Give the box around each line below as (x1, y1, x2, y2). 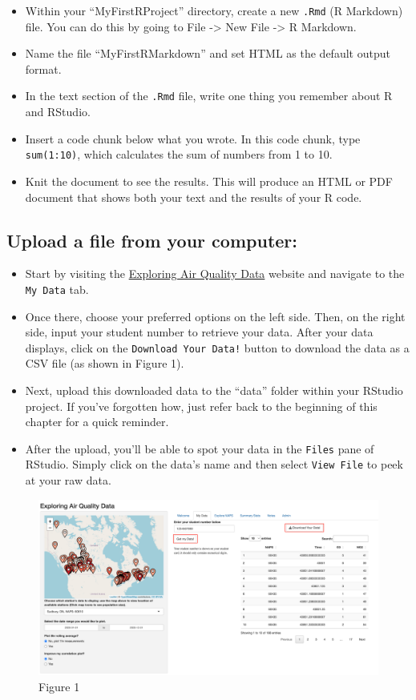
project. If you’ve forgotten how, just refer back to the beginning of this (25, 397, 378, 414)
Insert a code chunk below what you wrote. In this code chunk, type (25, 130, 361, 147)
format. (25, 60, 62, 77)
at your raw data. (25, 472, 111, 489)
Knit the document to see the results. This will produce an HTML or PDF (25, 172, 393, 189)
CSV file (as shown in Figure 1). (25, 355, 184, 372)
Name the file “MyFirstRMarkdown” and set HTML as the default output (25, 45, 390, 62)
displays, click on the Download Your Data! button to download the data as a (25, 339, 410, 356)
